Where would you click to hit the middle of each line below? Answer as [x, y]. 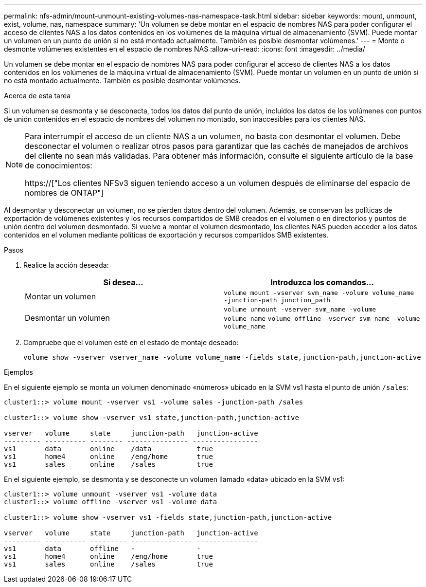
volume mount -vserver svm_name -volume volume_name [319, 293]
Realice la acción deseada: [66, 265]
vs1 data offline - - [102, 549]
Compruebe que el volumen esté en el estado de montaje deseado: [131, 342]
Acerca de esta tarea [37, 96]
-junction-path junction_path [277, 300]
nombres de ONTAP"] [64, 193]
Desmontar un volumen [68, 318]
